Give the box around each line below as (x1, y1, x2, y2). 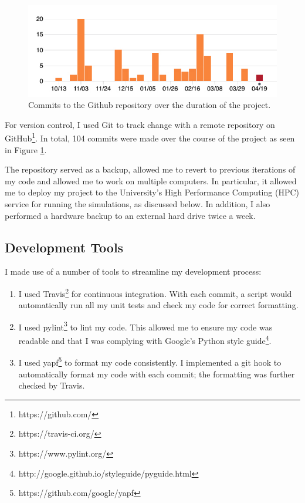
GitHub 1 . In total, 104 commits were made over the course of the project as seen (5, 130, 295, 144)
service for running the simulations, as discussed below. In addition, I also (5, 197, 270, 210)
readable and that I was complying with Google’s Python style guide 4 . (18, 333, 272, 346)
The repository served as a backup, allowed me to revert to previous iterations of (5, 163, 296, 175)
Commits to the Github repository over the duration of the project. (28, 99, 271, 111)
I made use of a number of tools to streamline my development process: (5, 265, 262, 278)
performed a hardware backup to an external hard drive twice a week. (5, 209, 256, 221)
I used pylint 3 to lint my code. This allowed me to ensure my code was (18, 319, 273, 333)
